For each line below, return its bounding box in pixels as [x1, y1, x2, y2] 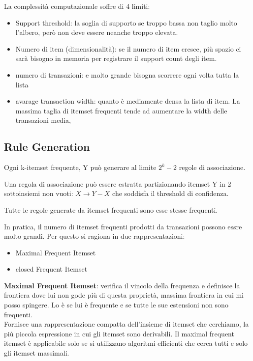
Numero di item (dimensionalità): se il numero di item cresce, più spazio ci [15, 43, 241, 54]
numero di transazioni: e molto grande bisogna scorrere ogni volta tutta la [15, 69, 239, 80]
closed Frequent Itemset [15, 264, 88, 274]
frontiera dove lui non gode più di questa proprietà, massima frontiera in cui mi [4, 290, 244, 300]
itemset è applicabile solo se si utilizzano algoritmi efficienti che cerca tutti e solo [4, 338, 248, 348]
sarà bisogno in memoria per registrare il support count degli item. [15, 53, 217, 63]
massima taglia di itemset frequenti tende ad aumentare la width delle [15, 105, 227, 115]
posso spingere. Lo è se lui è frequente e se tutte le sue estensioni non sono [4, 300, 228, 310]
